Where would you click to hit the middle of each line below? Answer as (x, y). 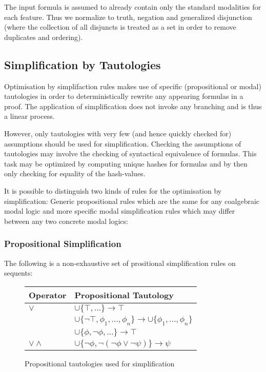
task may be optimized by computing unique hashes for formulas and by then (126, 163)
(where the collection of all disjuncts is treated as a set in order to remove (120, 27)
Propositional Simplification (63, 244)
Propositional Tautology (124, 295)
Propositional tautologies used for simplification (100, 363)
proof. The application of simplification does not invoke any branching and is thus (133, 106)
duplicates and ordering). (44, 37)
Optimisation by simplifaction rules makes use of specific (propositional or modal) (133, 86)
